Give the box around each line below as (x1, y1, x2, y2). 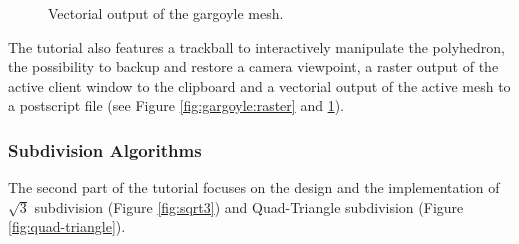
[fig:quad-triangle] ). (8, 216, 126, 237)
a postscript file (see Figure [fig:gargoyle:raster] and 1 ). (8, 95, 344, 116)
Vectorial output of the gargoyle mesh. (48, 3, 284, 23)
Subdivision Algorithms (8, 137, 202, 162)
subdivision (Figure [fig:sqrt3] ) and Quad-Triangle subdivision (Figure (34, 196, 464, 217)
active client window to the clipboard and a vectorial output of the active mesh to (8, 75, 511, 96)
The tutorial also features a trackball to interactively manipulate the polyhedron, (8, 36, 505, 57)
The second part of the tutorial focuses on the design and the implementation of (8, 177, 500, 198)
